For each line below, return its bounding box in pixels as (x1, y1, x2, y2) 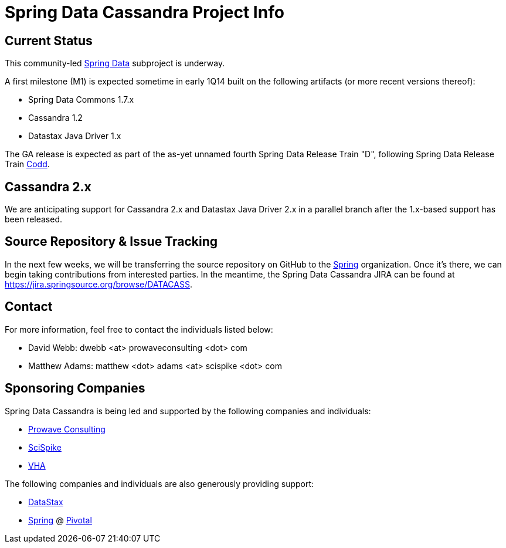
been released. (5, 214, 63, 225)
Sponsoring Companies (5, 381, 145, 396)
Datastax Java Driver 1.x (28, 131, 121, 141)
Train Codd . (5, 159, 50, 170)
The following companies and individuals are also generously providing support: (5, 478, 314, 489)
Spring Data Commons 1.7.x (28, 94, 134, 105)
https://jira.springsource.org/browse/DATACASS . (5, 279, 192, 289)
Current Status (5, 33, 93, 48)
